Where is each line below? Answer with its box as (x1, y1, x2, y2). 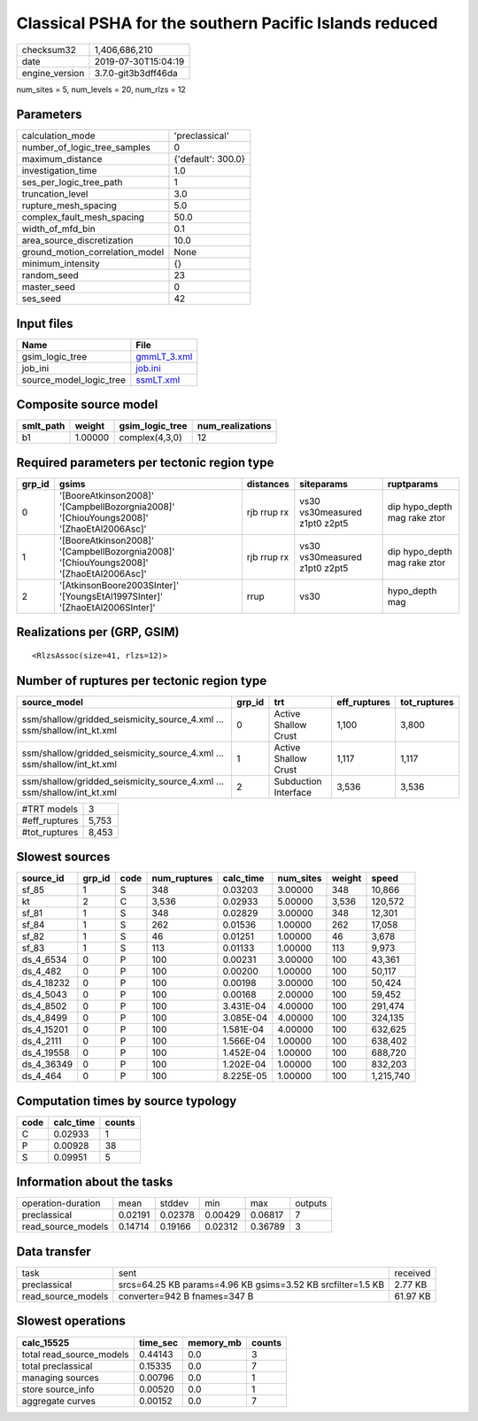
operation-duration (21, 1197, 101, 1209)
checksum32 (21, 43, 77, 56)
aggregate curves (21, 1394, 96, 1407)
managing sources (21, 1371, 99, 1384)
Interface (274, 786, 312, 798)
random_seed (21, 269, 79, 282)
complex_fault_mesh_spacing (21, 211, 145, 223)
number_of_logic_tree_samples (21, 142, 150, 154)
